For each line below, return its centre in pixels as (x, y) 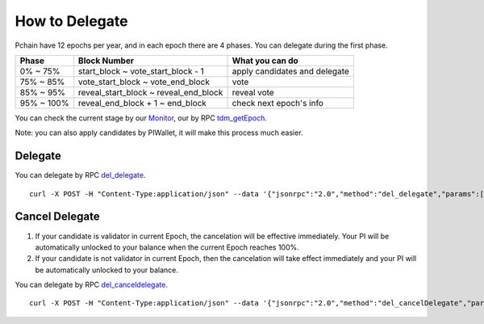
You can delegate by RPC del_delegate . (80, 175)
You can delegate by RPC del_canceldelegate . (92, 285)
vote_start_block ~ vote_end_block (144, 82)
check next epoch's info (278, 103)
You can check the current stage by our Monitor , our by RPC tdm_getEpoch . (141, 118)
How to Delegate (71, 21)
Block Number (106, 61)
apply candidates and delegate (291, 71)
